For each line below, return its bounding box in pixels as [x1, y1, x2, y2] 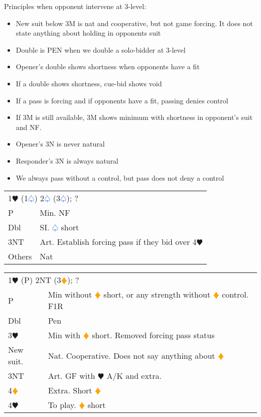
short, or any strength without [103, 289, 211, 301]
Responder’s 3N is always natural [16, 155, 118, 166]
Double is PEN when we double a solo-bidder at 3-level [16, 44, 186, 55]
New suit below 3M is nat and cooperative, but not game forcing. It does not [16, 18, 253, 28]
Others [8, 250, 32, 262]
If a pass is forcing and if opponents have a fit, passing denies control [16, 95, 228, 105]
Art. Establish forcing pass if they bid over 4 [40, 236, 197, 248]
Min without [48, 289, 92, 301]
